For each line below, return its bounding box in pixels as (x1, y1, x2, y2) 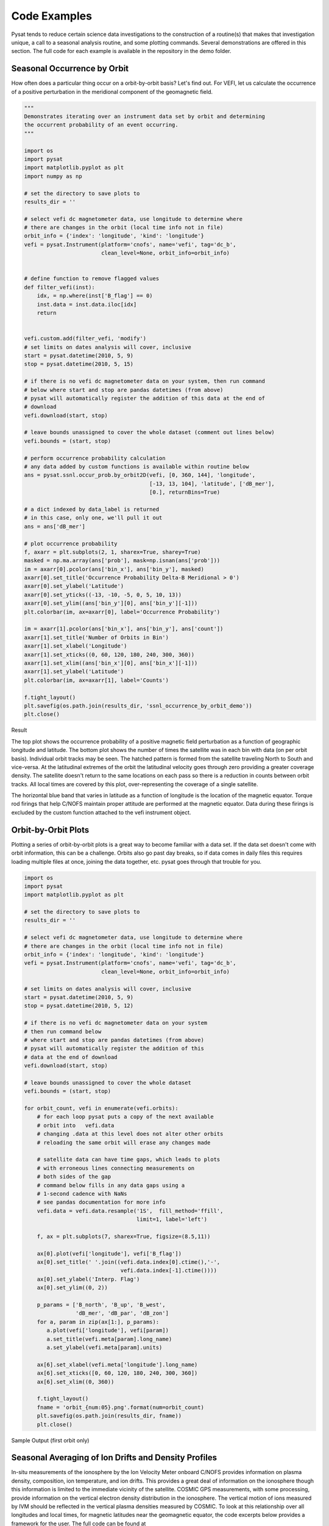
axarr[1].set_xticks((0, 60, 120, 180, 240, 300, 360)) (24, 651, 195, 658)
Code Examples (11, 9, 93, 23)
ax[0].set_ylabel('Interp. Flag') (37, 1276, 140, 1282)
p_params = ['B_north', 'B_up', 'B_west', (37, 1301, 166, 1309)
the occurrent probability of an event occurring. (24, 121, 179, 128)
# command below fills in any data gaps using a (37, 1182, 185, 1188)
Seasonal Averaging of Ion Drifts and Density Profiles (11, 1453, 218, 1463)
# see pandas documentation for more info (37, 1199, 166, 1206)
